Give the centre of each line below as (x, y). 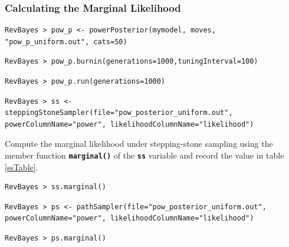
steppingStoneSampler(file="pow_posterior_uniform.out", (119, 113)
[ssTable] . (22, 167)
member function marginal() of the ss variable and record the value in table (144, 155)
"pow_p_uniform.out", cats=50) (66, 42)
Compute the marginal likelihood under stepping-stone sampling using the (139, 144)
